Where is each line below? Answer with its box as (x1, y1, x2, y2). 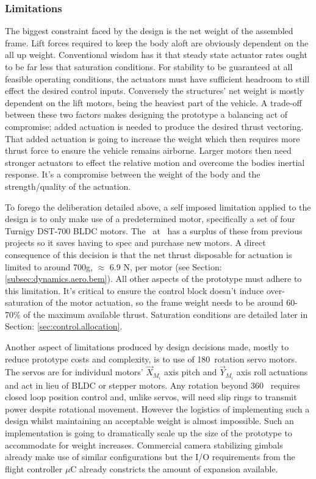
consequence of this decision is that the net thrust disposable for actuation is (5, 248, 292, 261)
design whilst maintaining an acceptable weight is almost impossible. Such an (5, 414, 294, 427)
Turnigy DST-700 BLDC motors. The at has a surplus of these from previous (5, 224, 303, 237)
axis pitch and (163, 366, 217, 378)
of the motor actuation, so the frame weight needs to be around (46, 296, 284, 309)
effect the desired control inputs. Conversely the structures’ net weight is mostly (5, 84, 304, 97)
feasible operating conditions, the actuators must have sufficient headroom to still (5, 72, 310, 85)
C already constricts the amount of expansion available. (70, 462, 278, 475)
